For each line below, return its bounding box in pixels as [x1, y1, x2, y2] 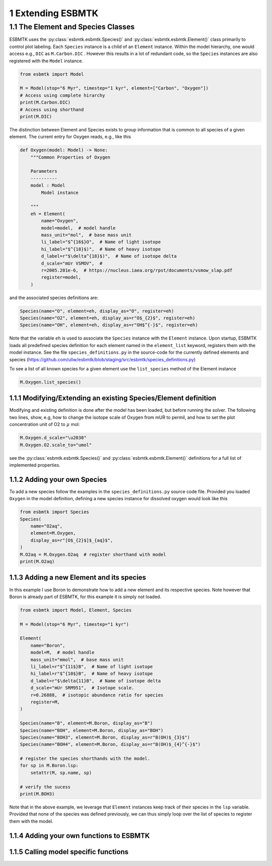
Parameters [30, 168, 57, 174]
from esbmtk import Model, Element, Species [20, 607, 132, 613]
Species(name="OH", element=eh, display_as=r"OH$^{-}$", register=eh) [20, 322, 198, 328]
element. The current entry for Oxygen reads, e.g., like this [9, 134, 131, 140]
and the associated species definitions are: [9, 295, 99, 301]
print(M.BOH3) [20, 791, 55, 797]
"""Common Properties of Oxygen [30, 154, 111, 160]
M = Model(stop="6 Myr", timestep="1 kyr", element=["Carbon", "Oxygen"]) [20, 85, 209, 91]
